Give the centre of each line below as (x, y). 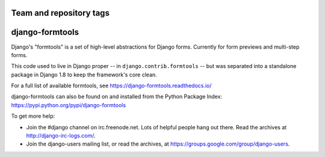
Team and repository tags (60, 13)
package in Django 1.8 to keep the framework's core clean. (84, 75)
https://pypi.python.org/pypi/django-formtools (69, 105)
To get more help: (33, 116)
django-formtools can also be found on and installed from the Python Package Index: (117, 97)
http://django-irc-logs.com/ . (61, 136)
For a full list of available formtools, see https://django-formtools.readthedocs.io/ (111, 86)
